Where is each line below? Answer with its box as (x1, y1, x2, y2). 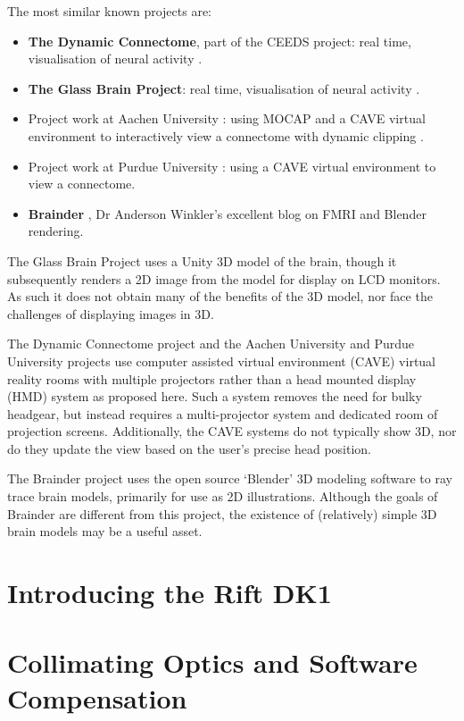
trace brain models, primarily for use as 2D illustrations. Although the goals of (7, 487, 438, 506)
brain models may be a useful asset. (7, 522, 203, 541)
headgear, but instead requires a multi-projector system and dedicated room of (7, 404, 438, 423)
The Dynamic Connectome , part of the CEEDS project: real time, (28, 31, 411, 50)
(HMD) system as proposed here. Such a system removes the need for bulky (7, 387, 422, 406)
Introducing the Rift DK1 (7, 574, 332, 611)
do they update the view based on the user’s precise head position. (7, 439, 372, 457)
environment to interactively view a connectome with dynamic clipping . (28, 126, 424, 145)
